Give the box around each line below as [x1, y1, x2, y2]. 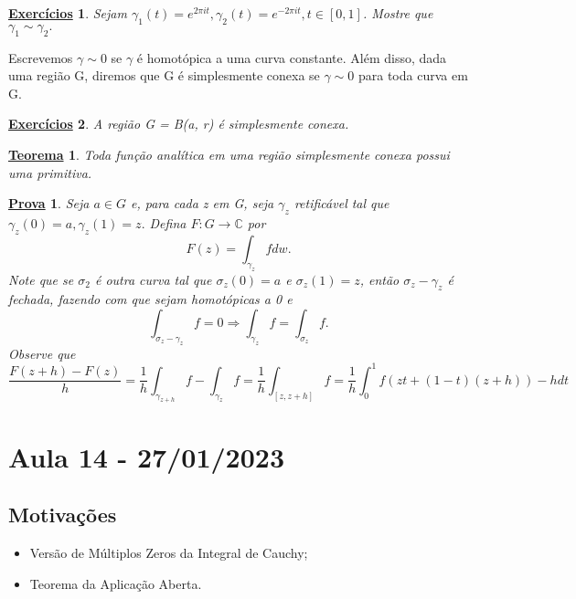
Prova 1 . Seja [8, 194, 90, 213]
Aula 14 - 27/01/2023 [8, 437, 285, 475]
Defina [149, 213, 187, 232]
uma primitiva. [8, 163, 92, 182]
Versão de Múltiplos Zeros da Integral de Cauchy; [29, 543, 308, 562]
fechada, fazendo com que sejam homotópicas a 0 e [8, 289, 293, 309]
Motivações [8, 500, 117, 529]
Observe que [8, 343, 76, 363]
